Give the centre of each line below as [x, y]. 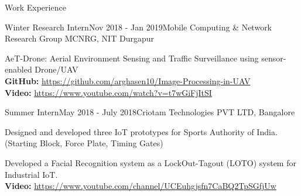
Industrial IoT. [31, 174]
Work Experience [35, 7]
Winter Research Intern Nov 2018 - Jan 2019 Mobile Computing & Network [138, 27]
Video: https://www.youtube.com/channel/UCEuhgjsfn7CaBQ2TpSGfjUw [141, 186]
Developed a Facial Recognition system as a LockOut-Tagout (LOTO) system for [150, 162]
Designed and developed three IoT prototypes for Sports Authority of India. [141, 131]
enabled [18, 69]
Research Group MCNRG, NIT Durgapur [79, 38]
